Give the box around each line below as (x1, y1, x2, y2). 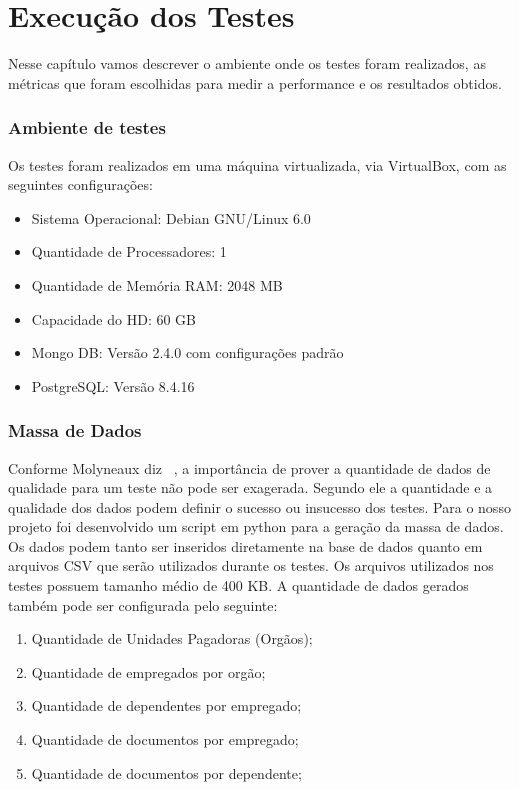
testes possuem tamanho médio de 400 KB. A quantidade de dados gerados (8, 575, 469, 596)
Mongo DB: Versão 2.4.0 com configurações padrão (31, 342, 344, 363)
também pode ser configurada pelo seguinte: (8, 594, 278, 615)
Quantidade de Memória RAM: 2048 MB (31, 274, 283, 295)
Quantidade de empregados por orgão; (31, 661, 266, 682)
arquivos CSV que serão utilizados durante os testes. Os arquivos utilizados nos (8, 555, 494, 576)
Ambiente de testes (8, 115, 166, 140)
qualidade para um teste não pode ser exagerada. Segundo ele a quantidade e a (8, 477, 493, 498)
